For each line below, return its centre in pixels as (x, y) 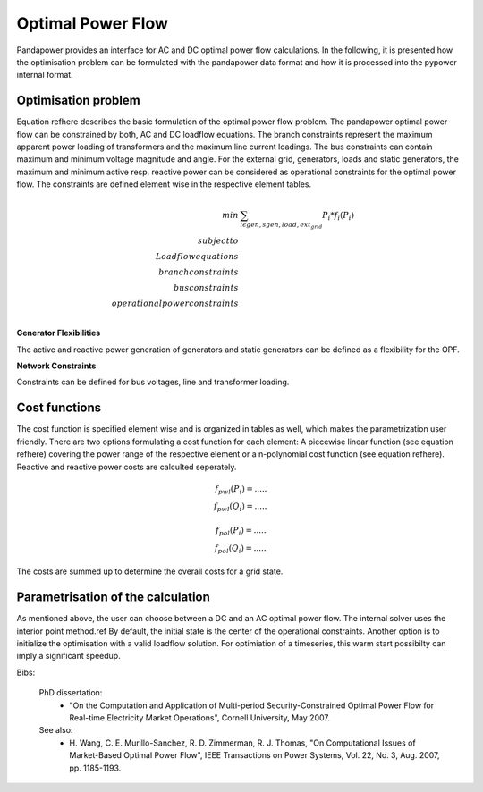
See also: (56, 730)
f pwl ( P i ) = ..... (241, 490)
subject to (218, 241)
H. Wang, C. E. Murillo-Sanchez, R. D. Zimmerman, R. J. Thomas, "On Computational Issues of (242, 743)
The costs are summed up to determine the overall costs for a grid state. (150, 571)
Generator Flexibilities (59, 333)
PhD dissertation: (71, 693)
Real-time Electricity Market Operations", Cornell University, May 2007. (199, 717)
